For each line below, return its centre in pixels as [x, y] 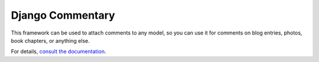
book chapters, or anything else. [50, 40]
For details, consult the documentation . [58, 51]
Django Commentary [63, 15]
